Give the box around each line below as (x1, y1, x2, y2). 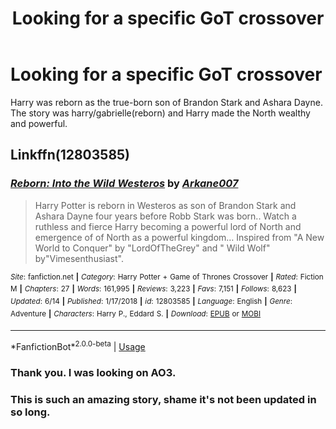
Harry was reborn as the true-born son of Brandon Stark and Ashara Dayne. (10, 96, 323, 108)
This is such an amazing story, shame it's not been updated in (10, 392, 317, 406)
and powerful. (10, 117, 68, 129)
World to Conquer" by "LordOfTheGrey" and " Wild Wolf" (34, 242, 271, 254)
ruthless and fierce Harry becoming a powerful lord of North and (34, 220, 302, 232)
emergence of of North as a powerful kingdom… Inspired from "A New (34, 231, 325, 243)
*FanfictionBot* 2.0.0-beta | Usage (10, 339, 146, 352)
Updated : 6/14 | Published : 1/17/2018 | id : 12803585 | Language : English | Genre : (10, 296, 293, 306)
